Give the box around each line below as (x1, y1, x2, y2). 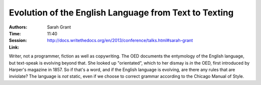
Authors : (9, 24, 28, 30)
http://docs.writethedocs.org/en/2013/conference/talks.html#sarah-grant (47, 38, 193, 43)
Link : (9, 44, 19, 50)
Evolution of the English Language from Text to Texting (9, 7, 234, 18)
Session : (9, 38, 27, 43)
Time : (9, 30, 21, 36)
